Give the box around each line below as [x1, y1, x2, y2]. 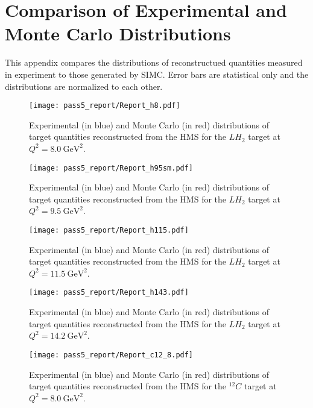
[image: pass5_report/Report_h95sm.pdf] [29, 163, 194, 172]
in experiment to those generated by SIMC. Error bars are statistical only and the [5, 67, 309, 80]
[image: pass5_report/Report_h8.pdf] [29, 101, 180, 110]
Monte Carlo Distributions [5, 21, 231, 46]
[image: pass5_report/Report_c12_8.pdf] [29, 350, 194, 359]
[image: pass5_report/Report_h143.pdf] [29, 288, 189, 297]
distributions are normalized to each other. [5, 80, 163, 92]
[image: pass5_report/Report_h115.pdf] [29, 225, 189, 234]
